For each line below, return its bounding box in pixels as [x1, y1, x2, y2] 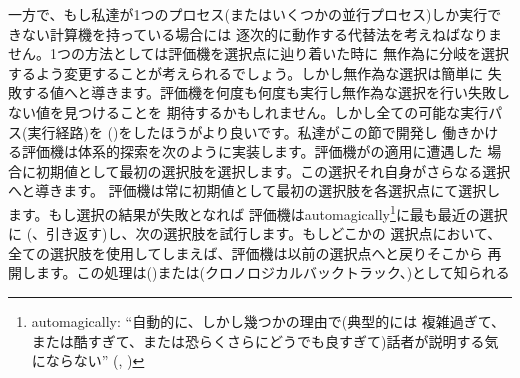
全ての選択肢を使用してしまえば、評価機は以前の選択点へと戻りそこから [8, 242, 483, 263]
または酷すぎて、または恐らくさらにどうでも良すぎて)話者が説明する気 [31, 330, 499, 351]
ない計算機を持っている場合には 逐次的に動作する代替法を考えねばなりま [21, 23, 502, 44]
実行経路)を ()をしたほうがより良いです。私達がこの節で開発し [27, 121, 438, 142]
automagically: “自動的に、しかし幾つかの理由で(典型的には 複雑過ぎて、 [31, 310, 506, 331]
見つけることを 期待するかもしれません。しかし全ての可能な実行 [63, 101, 489, 122]
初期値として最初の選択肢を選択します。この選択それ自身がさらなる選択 [35, 160, 511, 181]
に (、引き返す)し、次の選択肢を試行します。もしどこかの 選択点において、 [8, 223, 502, 244]
